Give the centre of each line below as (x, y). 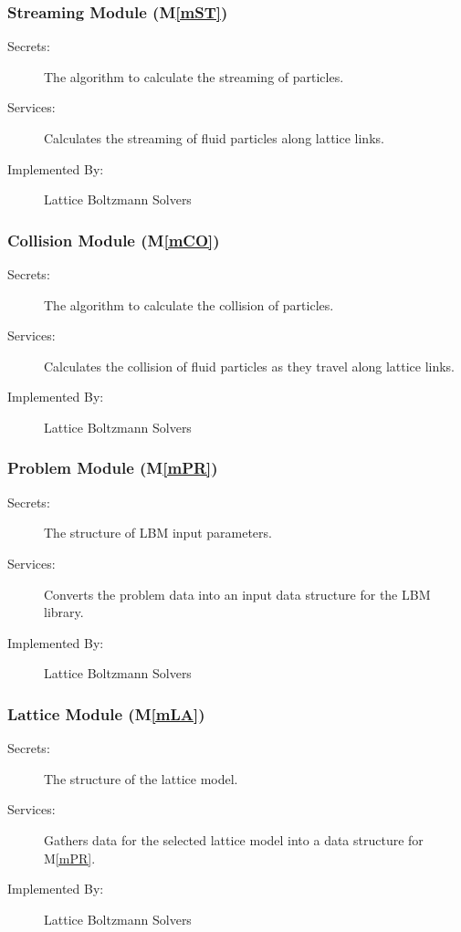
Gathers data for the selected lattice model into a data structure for (234, 839)
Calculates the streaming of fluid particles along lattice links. (214, 138)
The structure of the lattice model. (141, 778)
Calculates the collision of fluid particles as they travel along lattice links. (250, 366)
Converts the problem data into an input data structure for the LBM (237, 594)
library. (64, 612)
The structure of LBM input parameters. (158, 533)
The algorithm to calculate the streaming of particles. (194, 76)
